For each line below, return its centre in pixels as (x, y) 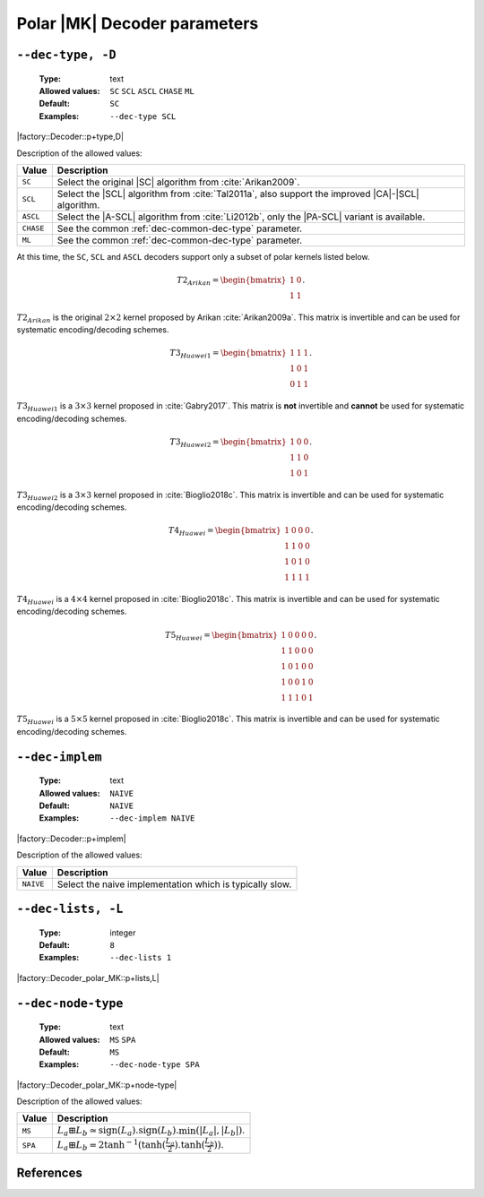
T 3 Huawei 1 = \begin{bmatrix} (228, 354)
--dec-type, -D (66, 55)
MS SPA (123, 1040)
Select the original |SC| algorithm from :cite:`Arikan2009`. (178, 182)
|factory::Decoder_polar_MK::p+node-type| (97, 1085)
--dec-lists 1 (141, 958)
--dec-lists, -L (70, 909)
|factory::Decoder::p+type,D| (70, 137)
